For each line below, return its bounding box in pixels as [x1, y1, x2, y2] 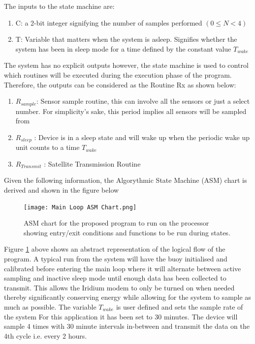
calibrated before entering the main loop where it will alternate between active [4, 263, 241, 273]
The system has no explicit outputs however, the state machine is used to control [4, 60, 249, 70]
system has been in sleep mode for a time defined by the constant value [15, 43, 231, 54]
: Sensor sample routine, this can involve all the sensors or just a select [36, 96, 250, 106]
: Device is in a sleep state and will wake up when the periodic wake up [34, 132, 250, 142]
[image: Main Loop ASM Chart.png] [24, 203, 137, 211]
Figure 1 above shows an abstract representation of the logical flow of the [4, 244, 225, 254]
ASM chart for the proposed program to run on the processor [24, 218, 209, 228]
